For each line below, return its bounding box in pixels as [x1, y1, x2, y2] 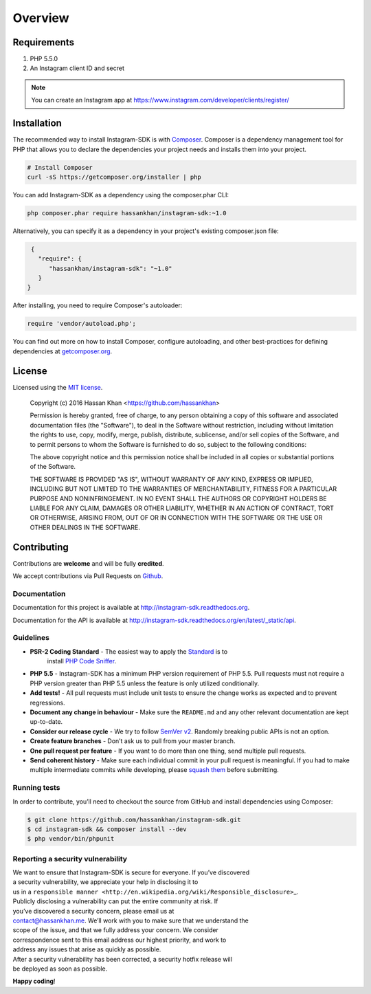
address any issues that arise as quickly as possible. [12, 945, 161, 953]
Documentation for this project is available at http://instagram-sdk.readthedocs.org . [12, 604, 250, 612]
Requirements [12, 36, 75, 48]
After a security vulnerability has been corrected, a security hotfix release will [12, 955, 233, 963]
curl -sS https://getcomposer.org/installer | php [27, 173, 202, 181]
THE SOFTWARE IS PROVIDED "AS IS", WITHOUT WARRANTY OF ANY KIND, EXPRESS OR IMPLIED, [30, 475, 314, 483]
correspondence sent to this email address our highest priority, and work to [12, 936, 227, 944]
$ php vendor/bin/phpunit [27, 835, 115, 843]
